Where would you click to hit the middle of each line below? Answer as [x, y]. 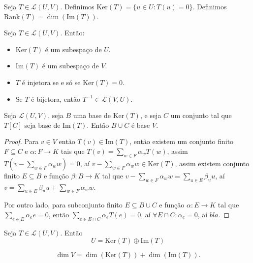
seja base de [42, 125]
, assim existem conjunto [212, 163]
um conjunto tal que [201, 115]
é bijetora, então [56, 99]
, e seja [151, 115]
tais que [73, 151]
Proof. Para [21, 141]
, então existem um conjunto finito [182, 141]
